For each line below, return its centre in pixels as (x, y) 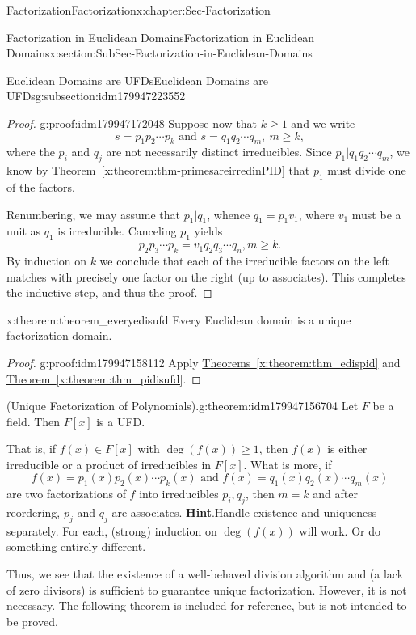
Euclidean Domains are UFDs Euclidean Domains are (137, 80)
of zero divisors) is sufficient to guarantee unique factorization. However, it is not (207, 589)
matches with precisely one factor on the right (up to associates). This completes (206, 276)
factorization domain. (59, 335)
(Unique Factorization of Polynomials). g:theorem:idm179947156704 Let (183, 406)
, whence (229, 214)
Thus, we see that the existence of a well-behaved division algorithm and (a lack (205, 574)
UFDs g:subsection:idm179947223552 (96, 96)
